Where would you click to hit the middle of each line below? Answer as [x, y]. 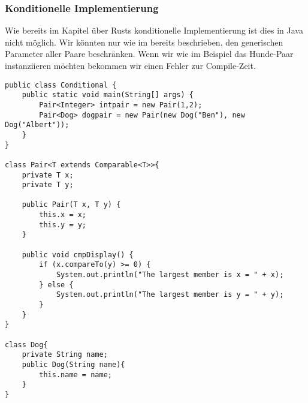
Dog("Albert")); [37, 125]
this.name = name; [76, 375]
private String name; [65, 355]
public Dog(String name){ [73, 364]
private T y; [48, 185]
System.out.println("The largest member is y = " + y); [170, 295]
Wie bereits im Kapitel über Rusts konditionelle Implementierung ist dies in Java [154, 30]
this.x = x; [63, 215]
